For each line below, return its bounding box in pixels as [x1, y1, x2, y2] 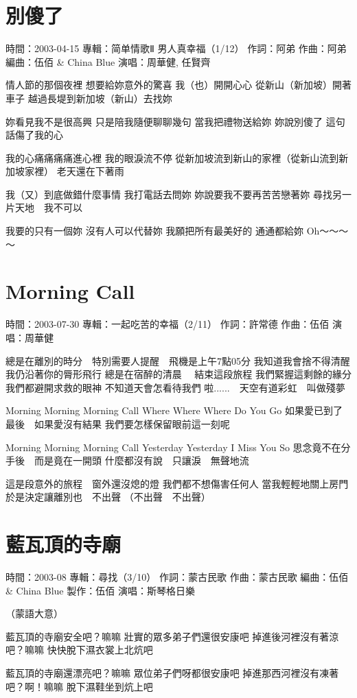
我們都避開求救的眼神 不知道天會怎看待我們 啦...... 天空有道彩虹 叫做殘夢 [5, 380, 345, 394]
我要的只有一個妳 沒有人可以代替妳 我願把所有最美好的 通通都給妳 [5, 224, 303, 238]
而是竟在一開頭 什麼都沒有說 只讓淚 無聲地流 [34, 453, 249, 468]
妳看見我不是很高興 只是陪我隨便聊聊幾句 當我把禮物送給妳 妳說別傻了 [5, 114, 323, 128]
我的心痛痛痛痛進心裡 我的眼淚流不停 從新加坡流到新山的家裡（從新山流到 [5, 150, 339, 165]
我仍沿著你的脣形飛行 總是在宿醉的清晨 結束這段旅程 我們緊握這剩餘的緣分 [5, 367, 352, 381]
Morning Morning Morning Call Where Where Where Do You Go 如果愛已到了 [5, 403, 343, 418]
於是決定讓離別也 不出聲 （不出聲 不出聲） [5, 490, 211, 504]
